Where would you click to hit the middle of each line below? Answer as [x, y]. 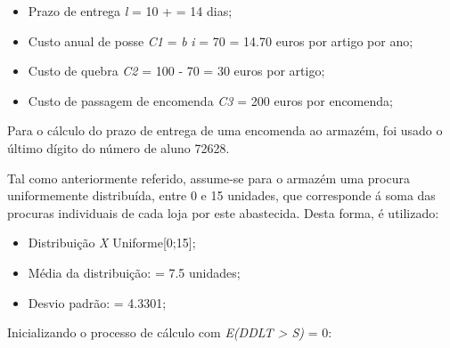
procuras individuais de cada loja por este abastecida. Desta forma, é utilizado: [223, 212]
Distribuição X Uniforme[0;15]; [112, 243]
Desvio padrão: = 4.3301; [97, 302]
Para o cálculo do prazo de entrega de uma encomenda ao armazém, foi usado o [225, 130]
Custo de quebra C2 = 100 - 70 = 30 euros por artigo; [176, 71]
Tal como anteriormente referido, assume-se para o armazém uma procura [209, 178]
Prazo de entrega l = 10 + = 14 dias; [130, 11]
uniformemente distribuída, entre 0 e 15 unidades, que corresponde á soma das [221, 195]
